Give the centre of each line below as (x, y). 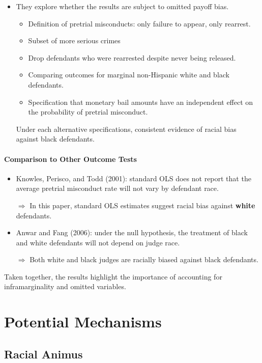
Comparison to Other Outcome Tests (70, 159)
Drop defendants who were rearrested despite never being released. (132, 57)
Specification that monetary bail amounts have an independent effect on (141, 102)
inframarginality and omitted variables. (65, 286)
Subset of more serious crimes (74, 40)
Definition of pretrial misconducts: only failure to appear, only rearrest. (139, 23)
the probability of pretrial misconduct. (88, 112)
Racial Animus (43, 354)
